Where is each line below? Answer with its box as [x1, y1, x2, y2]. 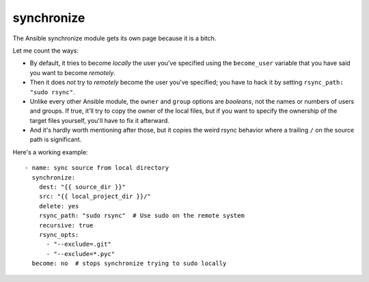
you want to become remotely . [29, 68, 116, 76]
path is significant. [29, 135, 82, 143]
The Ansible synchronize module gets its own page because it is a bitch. [12, 34, 217, 42]
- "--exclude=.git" [46, 240, 112, 249]
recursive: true [38, 221, 94, 229]
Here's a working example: [12, 147, 88, 156]
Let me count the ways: [12, 46, 79, 55]
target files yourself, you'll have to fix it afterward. [29, 116, 170, 124]
